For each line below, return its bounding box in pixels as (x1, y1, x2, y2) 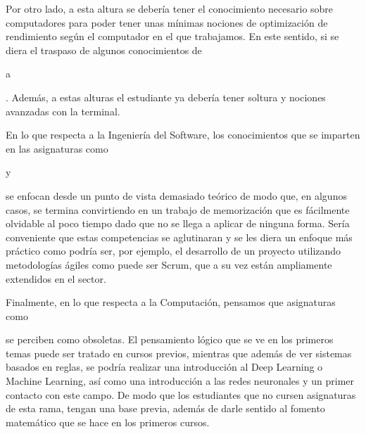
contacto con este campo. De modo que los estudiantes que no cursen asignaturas (6, 387, 356, 402)
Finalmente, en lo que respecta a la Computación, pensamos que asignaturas (6, 295, 336, 309)
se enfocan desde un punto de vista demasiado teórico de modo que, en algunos (6, 188, 347, 203)
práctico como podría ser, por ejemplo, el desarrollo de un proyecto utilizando (6, 243, 341, 258)
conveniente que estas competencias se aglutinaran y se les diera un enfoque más (6, 229, 353, 244)
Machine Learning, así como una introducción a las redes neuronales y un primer (6, 374, 355, 388)
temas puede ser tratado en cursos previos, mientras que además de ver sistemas (6, 345, 352, 360)
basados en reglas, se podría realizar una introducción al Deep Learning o (6, 359, 323, 374)
